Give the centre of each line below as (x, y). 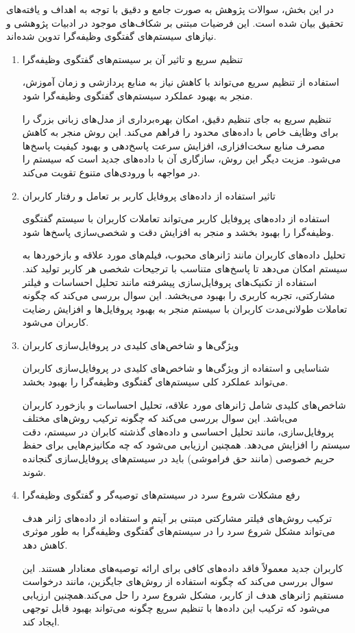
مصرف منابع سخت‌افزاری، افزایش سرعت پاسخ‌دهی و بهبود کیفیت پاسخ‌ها (173, 145)
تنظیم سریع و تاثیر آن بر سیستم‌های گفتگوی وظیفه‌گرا (133, 59)
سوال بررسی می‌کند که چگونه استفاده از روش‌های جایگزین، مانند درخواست (178, 581)
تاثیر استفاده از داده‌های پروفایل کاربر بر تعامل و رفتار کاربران (149, 195)
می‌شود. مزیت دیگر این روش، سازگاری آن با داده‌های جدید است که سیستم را (182, 159)
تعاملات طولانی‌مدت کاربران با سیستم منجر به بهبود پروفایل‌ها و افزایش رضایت (185, 308)
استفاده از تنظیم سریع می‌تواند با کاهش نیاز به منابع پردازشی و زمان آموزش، (181, 82)
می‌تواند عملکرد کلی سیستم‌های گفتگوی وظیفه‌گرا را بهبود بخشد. (155, 382)
